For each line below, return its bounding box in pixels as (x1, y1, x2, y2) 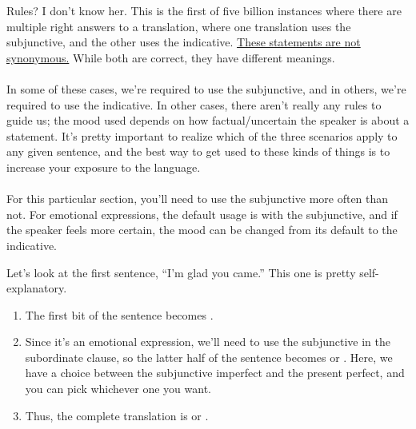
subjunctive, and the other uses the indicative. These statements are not (6, 34, 361, 50)
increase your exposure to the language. (6, 158, 201, 175)
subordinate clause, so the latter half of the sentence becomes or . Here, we (25, 348, 393, 365)
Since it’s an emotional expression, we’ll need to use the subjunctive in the (25, 333, 390, 350)
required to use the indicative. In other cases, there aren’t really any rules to (6, 96, 382, 113)
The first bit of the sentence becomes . (25, 306, 214, 323)
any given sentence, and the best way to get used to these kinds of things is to (6, 143, 390, 160)
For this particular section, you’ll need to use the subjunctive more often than (6, 190, 389, 207)
